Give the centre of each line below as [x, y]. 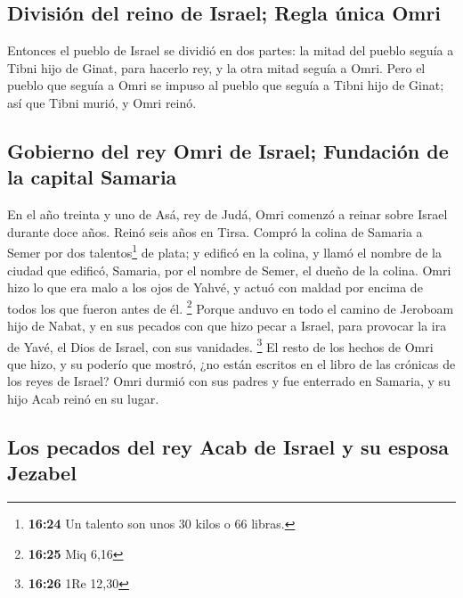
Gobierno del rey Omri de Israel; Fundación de [228, 150]
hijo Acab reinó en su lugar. [83, 399]
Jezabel [42, 473]
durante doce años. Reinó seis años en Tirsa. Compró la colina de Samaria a [215, 231]
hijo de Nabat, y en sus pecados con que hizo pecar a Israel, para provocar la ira [227, 326]
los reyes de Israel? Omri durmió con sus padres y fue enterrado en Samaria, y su [229, 381]
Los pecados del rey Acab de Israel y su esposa [228, 447]
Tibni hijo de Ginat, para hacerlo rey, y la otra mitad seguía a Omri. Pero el [216, 67]
